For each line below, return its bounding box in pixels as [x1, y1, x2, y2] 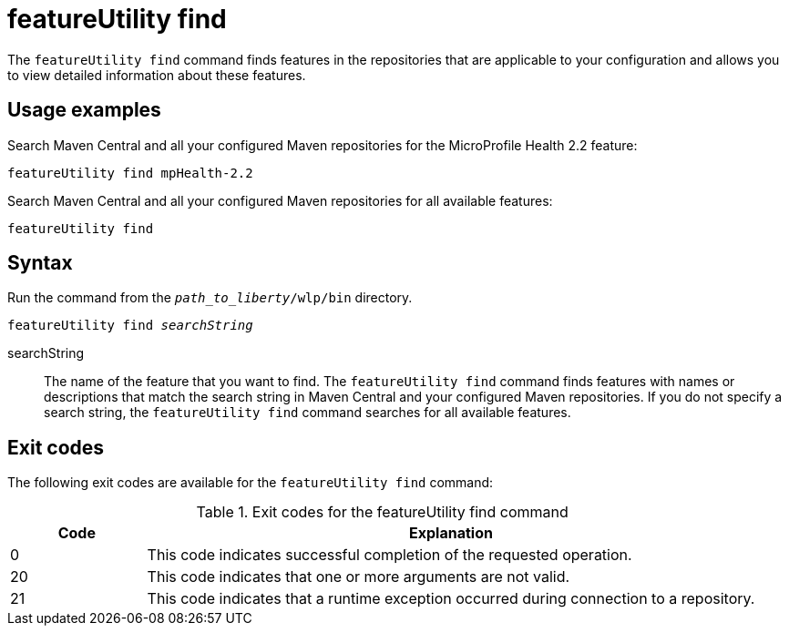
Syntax [7, 251, 73, 275]
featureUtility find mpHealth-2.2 [7, 165, 253, 180]
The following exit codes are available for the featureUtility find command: [7, 475, 494, 491]
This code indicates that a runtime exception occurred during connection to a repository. [147, 589, 755, 608]
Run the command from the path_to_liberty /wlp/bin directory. [7, 290, 413, 306]
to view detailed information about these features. [7, 66, 306, 83]
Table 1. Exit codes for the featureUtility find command [196, 503, 569, 522]
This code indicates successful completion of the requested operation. [147, 546, 632, 565]
